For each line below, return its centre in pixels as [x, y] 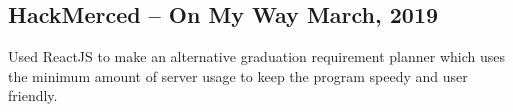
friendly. [33, 95]
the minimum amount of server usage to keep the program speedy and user [238, 75]
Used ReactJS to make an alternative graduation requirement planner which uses [257, 56]
